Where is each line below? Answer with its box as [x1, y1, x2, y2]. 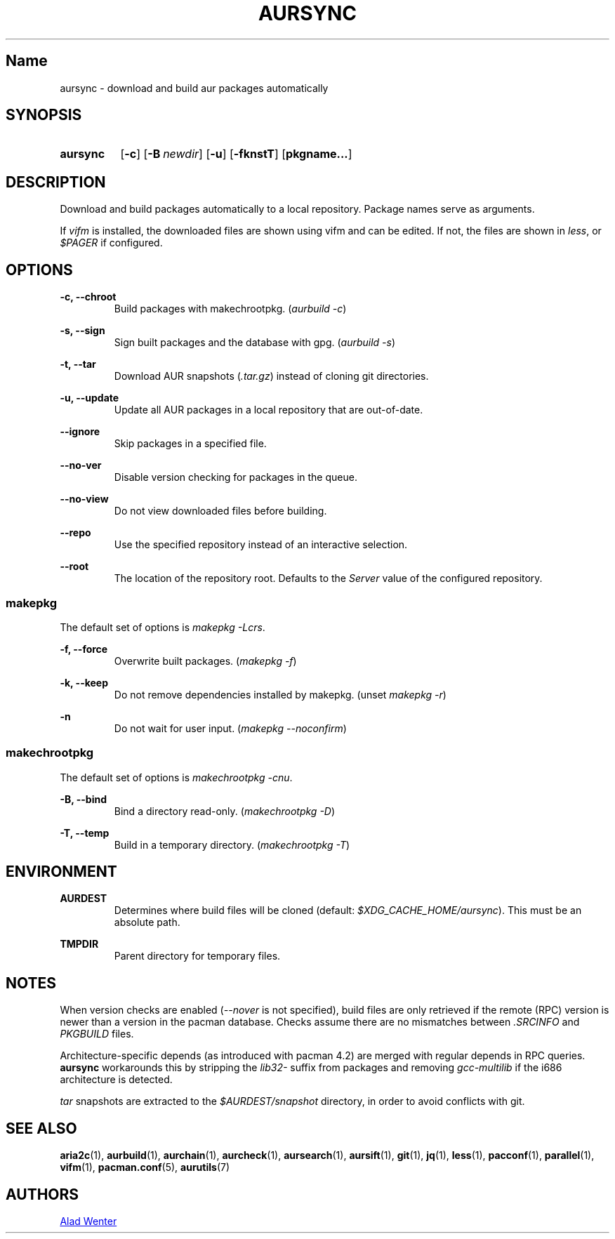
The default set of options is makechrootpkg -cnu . [60, 771, 293, 783]
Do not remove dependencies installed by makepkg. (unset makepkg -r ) [114, 688, 447, 701]
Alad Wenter [60, 1215, 117, 1227]
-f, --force [60, 642, 108, 655]
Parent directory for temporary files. [114, 950, 281, 962]
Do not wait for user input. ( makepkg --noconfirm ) [114, 722, 347, 734]
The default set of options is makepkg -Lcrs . [60, 621, 265, 633]
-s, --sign [60, 324, 105, 337]
